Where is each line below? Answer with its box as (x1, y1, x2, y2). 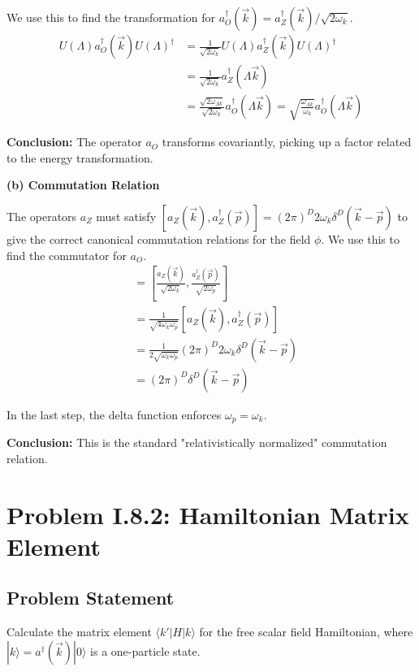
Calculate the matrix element (6, 623, 152, 640)
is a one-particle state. (90, 642, 201, 659)
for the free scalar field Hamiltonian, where (199, 623, 413, 640)
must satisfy (96, 207, 157, 224)
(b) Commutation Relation (6, 176, 160, 193)
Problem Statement (6, 585, 175, 610)
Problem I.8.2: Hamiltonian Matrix (6, 497, 409, 531)
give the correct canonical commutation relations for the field (6, 230, 311, 247)
